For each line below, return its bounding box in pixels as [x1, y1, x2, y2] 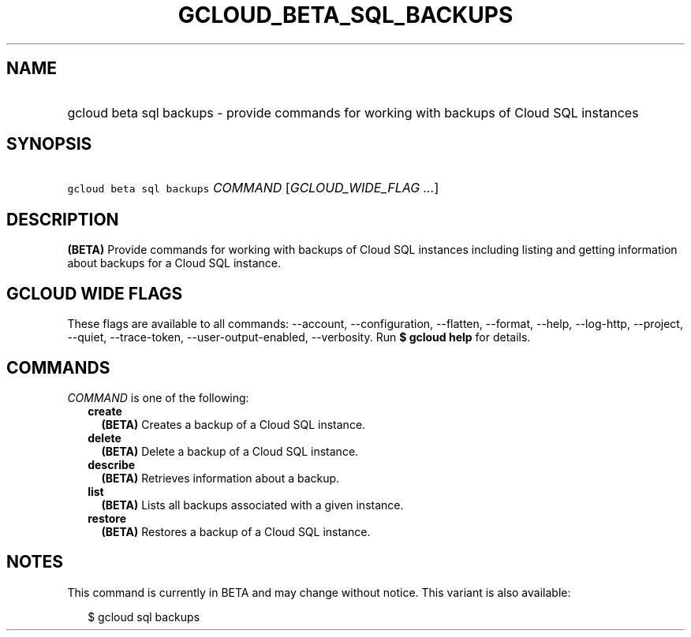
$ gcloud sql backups [88, 609, 200, 624]
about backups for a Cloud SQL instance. [67, 256, 281, 270]
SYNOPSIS [6, 134, 92, 155]
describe [88, 457, 136, 471]
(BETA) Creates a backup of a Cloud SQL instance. [101, 417, 366, 431]
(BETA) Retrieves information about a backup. [101, 471, 340, 485]
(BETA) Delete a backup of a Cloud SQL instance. [101, 444, 359, 458]
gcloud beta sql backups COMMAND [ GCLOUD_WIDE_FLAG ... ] [67, 180, 439, 196]
